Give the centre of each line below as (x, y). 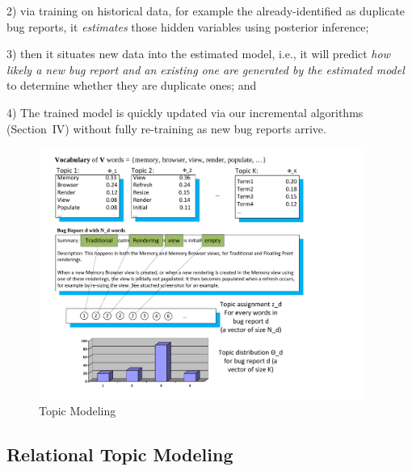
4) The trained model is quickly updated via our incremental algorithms (185, 112)
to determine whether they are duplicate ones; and (132, 85)
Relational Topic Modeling (120, 454)
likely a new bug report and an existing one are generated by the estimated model (206, 69)
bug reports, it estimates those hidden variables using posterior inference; (188, 26)
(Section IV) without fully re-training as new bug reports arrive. (166, 128)
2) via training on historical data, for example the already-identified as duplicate (206, 11)
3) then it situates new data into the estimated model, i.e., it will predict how (198, 54)
